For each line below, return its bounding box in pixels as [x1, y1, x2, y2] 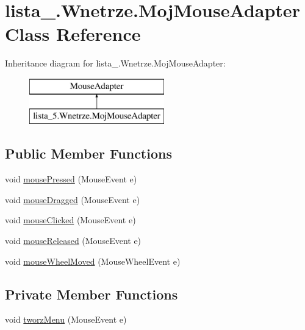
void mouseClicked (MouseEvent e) [5, 213, 136, 226]
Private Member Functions [5, 284, 178, 303]
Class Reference [5, 21, 141, 46]
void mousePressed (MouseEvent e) [5, 173, 137, 185]
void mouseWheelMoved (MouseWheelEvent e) [5, 254, 181, 267]
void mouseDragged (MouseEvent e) [5, 193, 140, 206]
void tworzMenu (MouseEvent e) [5, 313, 127, 326]
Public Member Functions [5, 144, 172, 163]
